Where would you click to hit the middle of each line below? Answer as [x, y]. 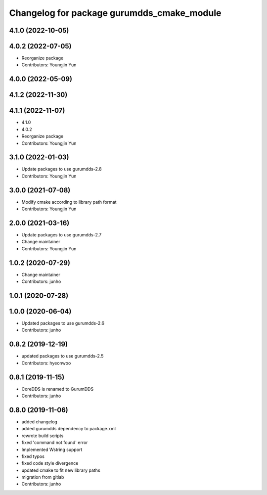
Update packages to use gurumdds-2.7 [62, 235]
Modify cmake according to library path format [69, 202]
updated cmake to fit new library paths [61, 470]
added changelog [40, 422]
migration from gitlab [43, 477]
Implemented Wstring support [52, 450]
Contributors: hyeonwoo [46, 363]
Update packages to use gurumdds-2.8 [62, 169]
